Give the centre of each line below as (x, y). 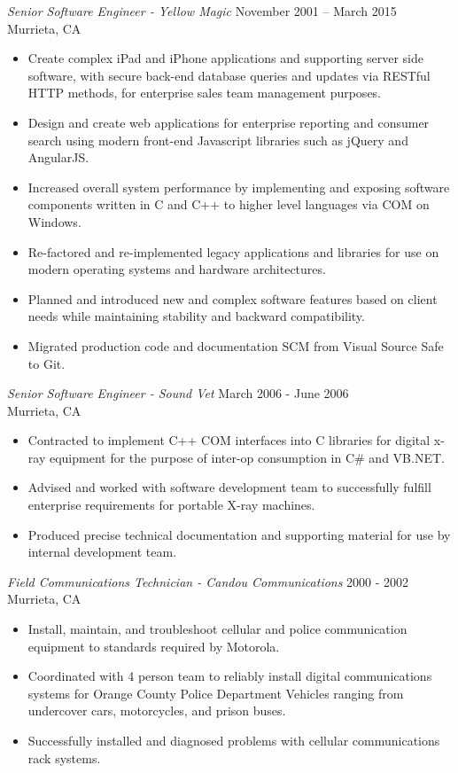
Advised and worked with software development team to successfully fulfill (229, 487)
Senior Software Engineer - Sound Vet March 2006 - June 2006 (178, 393)
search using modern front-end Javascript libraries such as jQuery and (218, 140)
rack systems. (64, 757)
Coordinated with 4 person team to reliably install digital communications (230, 676)
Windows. (54, 221)
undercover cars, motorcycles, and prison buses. (157, 711)
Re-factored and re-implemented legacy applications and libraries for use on (233, 251)
